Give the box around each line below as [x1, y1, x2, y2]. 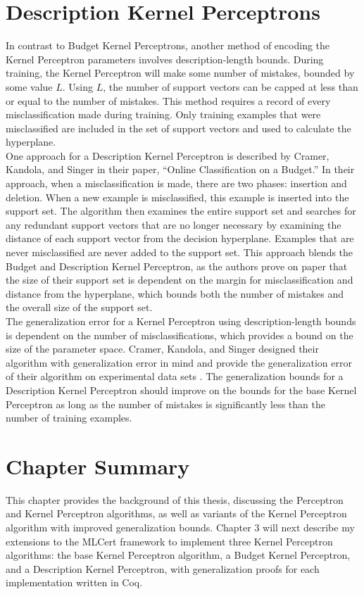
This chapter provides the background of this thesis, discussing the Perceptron [6, 492, 344, 507]
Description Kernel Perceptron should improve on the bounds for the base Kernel [6, 382, 357, 397]
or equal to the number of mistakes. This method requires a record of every [6, 93, 331, 108]
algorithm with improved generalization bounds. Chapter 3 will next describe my [6, 520, 355, 535]
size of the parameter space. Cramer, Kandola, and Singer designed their [6, 341, 319, 356]
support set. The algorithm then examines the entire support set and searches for [6, 203, 356, 218]
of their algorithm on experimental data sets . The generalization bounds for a [6, 369, 344, 384]
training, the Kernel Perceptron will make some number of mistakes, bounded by [6, 65, 355, 80]
